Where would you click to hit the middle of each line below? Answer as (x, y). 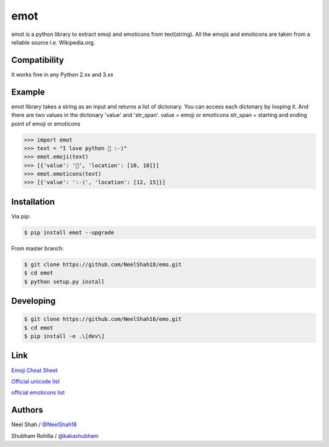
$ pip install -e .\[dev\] (64, 336)
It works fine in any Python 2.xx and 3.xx (62, 74)
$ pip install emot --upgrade (69, 232)
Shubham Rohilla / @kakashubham (55, 435)
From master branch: (37, 248)
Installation (33, 202)
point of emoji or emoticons (46, 123)
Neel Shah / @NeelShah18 (44, 424)
